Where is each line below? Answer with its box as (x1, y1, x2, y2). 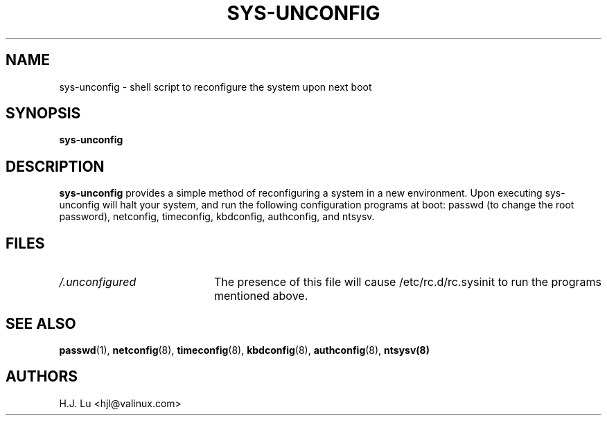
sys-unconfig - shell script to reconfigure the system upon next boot (59, 80, 372, 93)
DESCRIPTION (6, 157, 105, 175)
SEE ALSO (6, 314, 76, 332)
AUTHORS (6, 368, 78, 386)
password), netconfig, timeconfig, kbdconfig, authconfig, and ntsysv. (59, 210, 375, 223)
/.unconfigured (59, 275, 137, 289)
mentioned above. (213, 289, 308, 303)
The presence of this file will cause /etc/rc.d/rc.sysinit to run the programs (213, 275, 601, 289)
